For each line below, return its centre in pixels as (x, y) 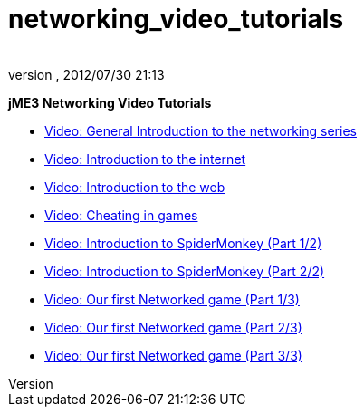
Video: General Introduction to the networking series (201, 130)
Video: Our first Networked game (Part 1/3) (172, 299)
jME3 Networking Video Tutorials (110, 102)
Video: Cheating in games (121, 215)
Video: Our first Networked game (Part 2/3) (173, 327)
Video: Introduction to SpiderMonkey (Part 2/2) (185, 271)
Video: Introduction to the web (135, 187)
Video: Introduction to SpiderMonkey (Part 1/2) (183, 243)
